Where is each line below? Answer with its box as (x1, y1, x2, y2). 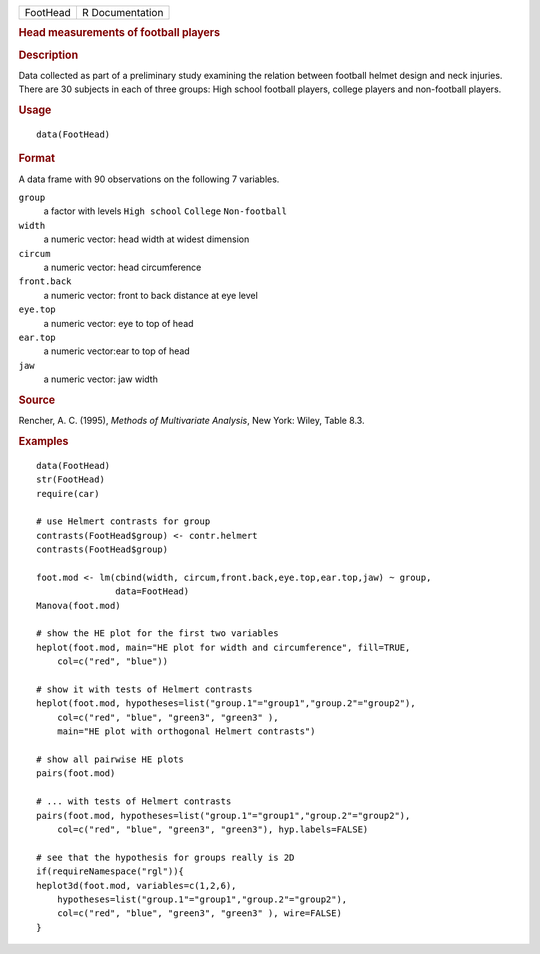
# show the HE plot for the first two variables (36, 628, 279, 639)
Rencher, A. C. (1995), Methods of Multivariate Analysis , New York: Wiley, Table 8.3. (18, 415, 365, 427)
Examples (18, 434, 69, 448)
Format (18, 151, 55, 165)
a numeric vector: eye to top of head (43, 317, 194, 329)
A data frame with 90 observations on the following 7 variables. (18, 173, 280, 185)
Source (18, 393, 56, 407)
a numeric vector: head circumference (43, 261, 202, 273)
